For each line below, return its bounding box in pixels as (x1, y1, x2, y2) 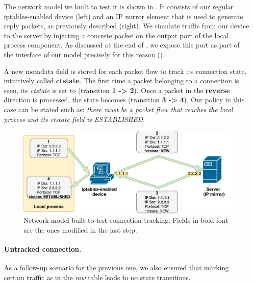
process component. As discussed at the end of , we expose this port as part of (4, 40, 240, 50)
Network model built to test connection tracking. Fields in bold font (24, 215, 228, 225)
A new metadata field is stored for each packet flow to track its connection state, (4, 66, 247, 76)
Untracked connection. (4, 244, 81, 254)
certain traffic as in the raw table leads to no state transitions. (4, 272, 191, 282)
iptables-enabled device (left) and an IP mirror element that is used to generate (4, 11, 243, 21)
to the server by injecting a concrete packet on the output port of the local (4, 30, 228, 40)
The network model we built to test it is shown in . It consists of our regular (4, 1, 234, 11)
